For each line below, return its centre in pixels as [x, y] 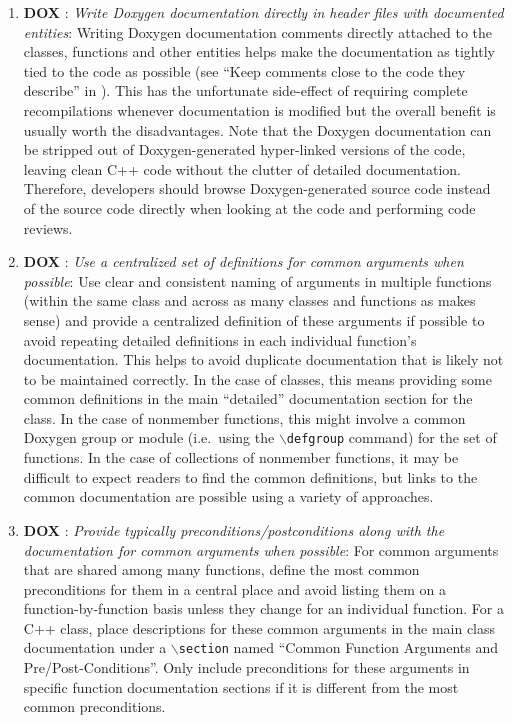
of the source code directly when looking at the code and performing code [249, 207]
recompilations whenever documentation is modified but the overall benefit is [259, 109]
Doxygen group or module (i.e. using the [149, 437]
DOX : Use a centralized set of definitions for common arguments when [243, 261]
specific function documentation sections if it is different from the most [241, 686]
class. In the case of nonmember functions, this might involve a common [244, 417]
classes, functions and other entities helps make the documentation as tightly [259, 51]
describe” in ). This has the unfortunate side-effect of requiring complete [245, 90]
